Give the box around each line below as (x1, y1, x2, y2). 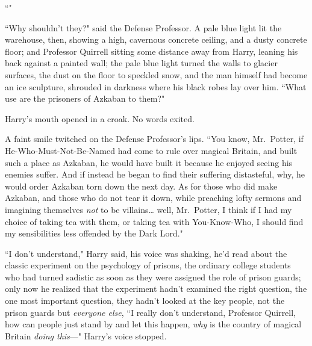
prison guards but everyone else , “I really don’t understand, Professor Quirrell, (5, 306, 296, 318)
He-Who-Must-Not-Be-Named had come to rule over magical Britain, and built (5, 144, 298, 156)
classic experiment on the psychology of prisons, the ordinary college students (5, 259, 291, 271)
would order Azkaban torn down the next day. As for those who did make (5, 179, 278, 192)
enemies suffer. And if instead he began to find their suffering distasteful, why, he (5, 168, 305, 181)
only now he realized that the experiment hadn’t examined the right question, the (5, 282, 307, 295)
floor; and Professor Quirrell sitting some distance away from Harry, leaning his (5, 45, 298, 57)
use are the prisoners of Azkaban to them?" (5, 92, 165, 105)
